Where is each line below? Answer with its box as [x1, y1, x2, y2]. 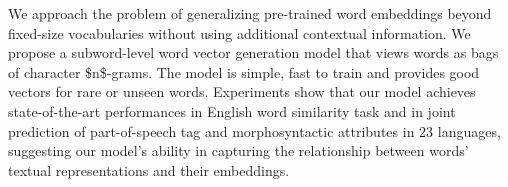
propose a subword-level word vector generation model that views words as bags [8, 42, 499, 63]
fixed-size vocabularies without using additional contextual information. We [8, 22, 471, 43]
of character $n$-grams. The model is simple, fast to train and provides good [8, 61, 480, 82]
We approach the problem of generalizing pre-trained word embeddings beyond [8, 3, 492, 23]
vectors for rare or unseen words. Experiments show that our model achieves [8, 81, 476, 102]
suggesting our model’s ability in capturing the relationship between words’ [8, 140, 469, 161]
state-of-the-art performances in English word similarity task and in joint [8, 100, 456, 121]
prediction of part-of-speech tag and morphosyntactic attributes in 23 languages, [8, 120, 501, 141]
